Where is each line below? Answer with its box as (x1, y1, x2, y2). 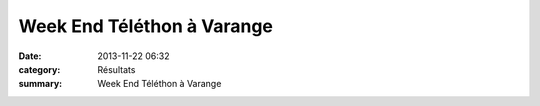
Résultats (97, 63, 136, 75)
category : (18, 63, 61, 75)
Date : (18, 50, 42, 62)
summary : (18, 78, 63, 90)
